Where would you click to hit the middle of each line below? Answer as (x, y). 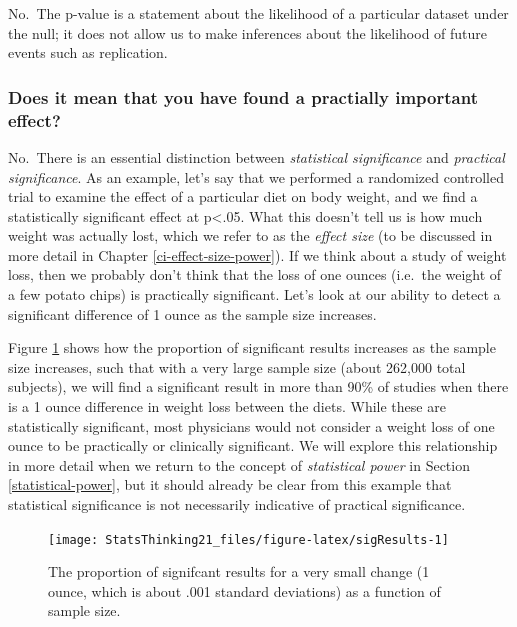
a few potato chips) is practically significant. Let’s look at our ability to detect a (254, 294)
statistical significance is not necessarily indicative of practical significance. (237, 504)
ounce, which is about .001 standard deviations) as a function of (244, 590)
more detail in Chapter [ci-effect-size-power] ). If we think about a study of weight (257, 254)
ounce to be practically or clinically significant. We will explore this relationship (253, 445)
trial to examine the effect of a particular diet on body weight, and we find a (243, 196)
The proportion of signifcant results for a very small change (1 (239, 571)
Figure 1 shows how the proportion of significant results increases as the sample (252, 347)
